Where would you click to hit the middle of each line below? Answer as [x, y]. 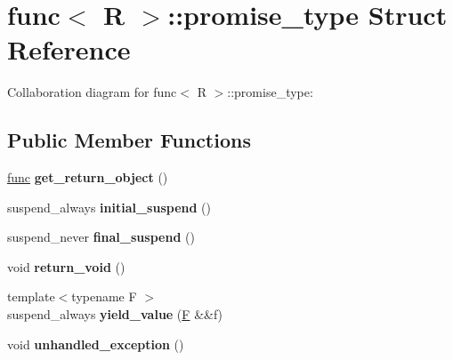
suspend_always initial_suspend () [109, 207]
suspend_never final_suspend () [101, 237]
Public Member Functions [129, 140]
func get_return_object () [88, 177]
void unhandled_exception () [96, 344]
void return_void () [66, 266]
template [31, 296]
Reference [69, 49]
